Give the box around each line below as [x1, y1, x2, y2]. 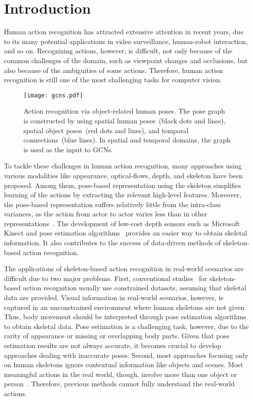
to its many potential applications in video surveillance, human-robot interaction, [4, 36, 248, 46]
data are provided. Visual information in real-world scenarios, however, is [4, 292, 224, 303]
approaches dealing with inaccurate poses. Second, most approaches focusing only [4, 350, 249, 360]
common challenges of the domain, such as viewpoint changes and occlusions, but [4, 55, 248, 65]
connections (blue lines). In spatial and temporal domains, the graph [23, 135, 230, 145]
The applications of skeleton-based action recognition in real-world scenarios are [4, 263, 244, 274]
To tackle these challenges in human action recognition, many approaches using [4, 161, 242, 171]
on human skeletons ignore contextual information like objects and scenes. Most [4, 359, 243, 370]
